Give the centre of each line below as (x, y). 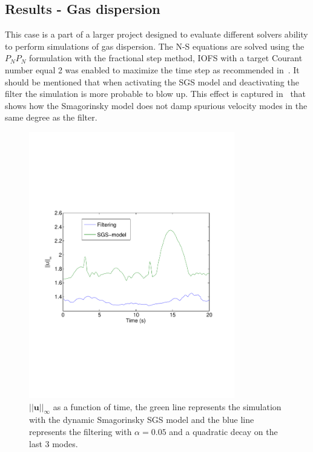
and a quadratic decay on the (223, 432)
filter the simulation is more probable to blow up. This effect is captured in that (156, 94)
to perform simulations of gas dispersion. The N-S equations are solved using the (155, 46)
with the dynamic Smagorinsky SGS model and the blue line (142, 420)
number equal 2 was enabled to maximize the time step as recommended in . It (152, 69)
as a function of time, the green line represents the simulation (167, 406)
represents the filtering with (81, 432)
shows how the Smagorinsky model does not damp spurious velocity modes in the (156, 105)
